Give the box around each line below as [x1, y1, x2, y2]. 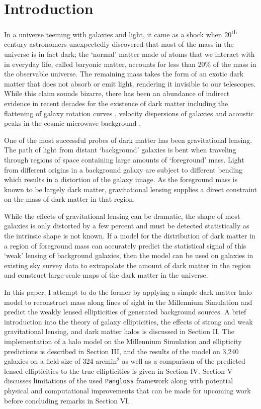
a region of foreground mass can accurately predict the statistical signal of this [4, 240, 246, 251]
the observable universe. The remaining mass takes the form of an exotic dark [4, 68, 244, 79]
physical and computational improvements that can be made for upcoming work [4, 385, 251, 396]
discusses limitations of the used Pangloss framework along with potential [4, 375, 233, 386]
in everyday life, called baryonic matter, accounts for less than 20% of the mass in [4, 58, 256, 69]
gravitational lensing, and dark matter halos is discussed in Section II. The [4, 326, 234, 337]
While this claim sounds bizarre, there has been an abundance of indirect [4, 88, 230, 99]
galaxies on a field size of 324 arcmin [4, 356, 117, 366]
